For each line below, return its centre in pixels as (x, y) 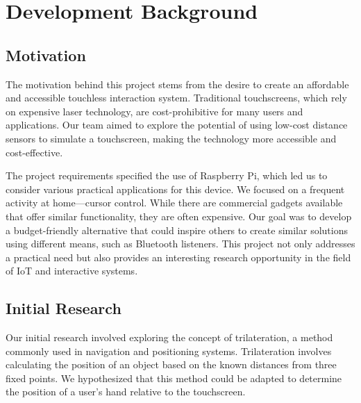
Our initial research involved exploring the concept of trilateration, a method (169, 337)
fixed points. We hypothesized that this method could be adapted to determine (174, 378)
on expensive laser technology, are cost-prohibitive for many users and (154, 111)
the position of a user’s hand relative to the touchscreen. (126, 392)
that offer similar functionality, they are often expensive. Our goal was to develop (179, 216)
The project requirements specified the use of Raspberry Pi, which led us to (167, 175)
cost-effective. (34, 152)
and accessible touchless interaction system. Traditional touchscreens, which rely (176, 98)
